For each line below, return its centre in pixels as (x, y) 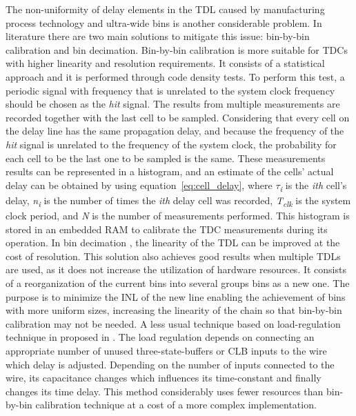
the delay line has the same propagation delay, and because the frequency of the (175, 131)
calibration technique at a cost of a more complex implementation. (176, 405)
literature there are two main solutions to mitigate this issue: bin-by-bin (158, 36)
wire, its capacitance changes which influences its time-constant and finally (164, 378)
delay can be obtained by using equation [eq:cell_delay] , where (139, 185)
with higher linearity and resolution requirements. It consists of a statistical (165, 63)
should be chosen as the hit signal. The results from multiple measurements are (173, 104)
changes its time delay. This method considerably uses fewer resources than (165, 391)
